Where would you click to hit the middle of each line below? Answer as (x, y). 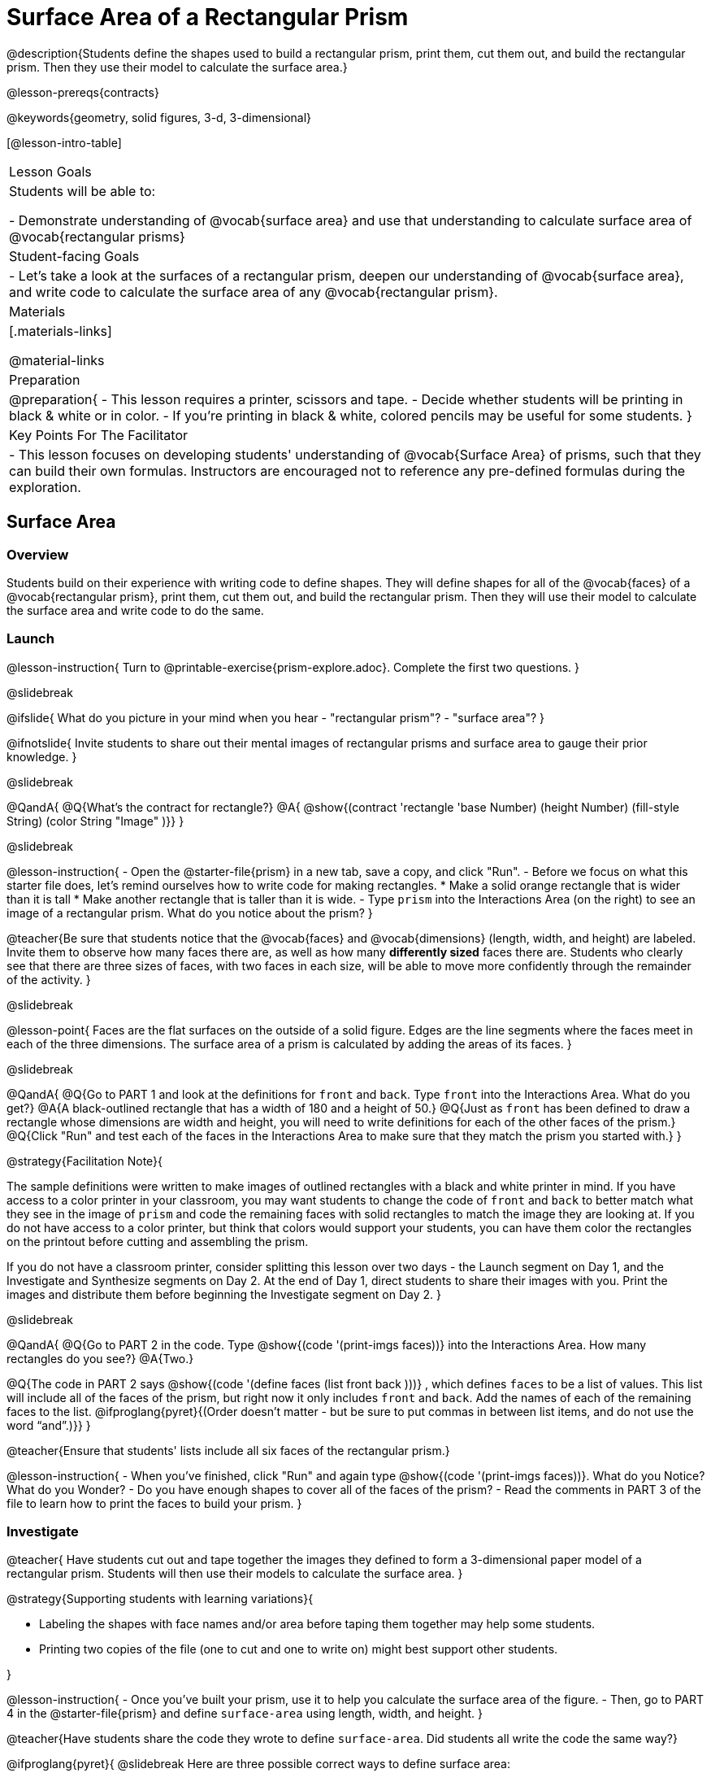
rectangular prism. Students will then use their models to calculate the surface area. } (235, 1574)
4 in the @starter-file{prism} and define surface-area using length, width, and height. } (245, 1714)
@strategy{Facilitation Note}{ (85, 1161)
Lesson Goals (50, 171)
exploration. (45, 487)
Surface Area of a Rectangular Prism (208, 17)
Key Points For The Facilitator (99, 435)
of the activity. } (49, 979)
